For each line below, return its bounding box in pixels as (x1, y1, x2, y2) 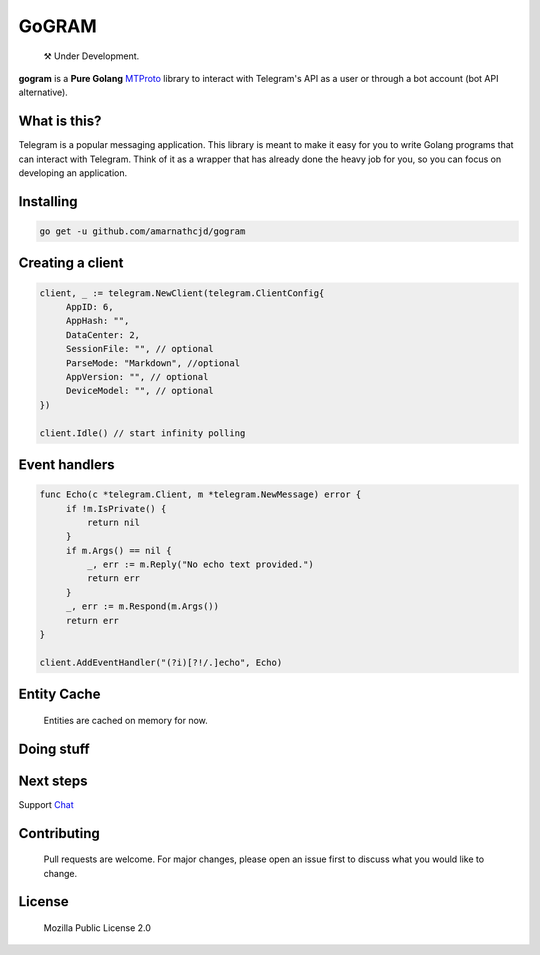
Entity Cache (18, 686, 101, 703)
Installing (18, 193, 79, 210)
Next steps (18, 772, 88, 789)
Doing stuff (18, 740, 90, 757)
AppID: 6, (65, 301, 114, 312)
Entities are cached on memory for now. (43, 714, 209, 726)
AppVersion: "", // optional (65, 371, 209, 382)
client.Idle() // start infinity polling (39, 427, 246, 439)
